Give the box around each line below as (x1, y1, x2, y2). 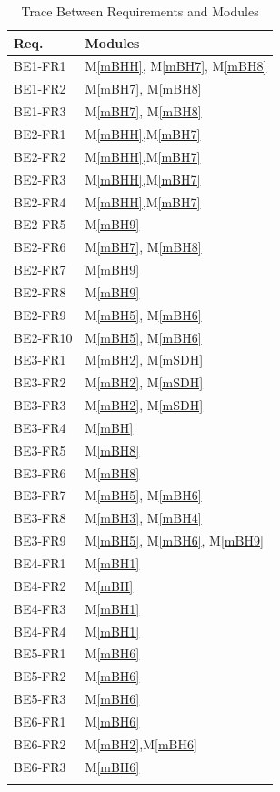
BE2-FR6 (14, 237, 66, 256)
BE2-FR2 (14, 146, 66, 165)
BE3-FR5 (14, 440, 66, 459)
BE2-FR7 (14, 260, 66, 279)
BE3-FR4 (14, 417, 66, 436)
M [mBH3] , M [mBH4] (85, 508, 202, 527)
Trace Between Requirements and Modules (21, 2, 259, 20)
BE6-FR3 (14, 757, 66, 776)
